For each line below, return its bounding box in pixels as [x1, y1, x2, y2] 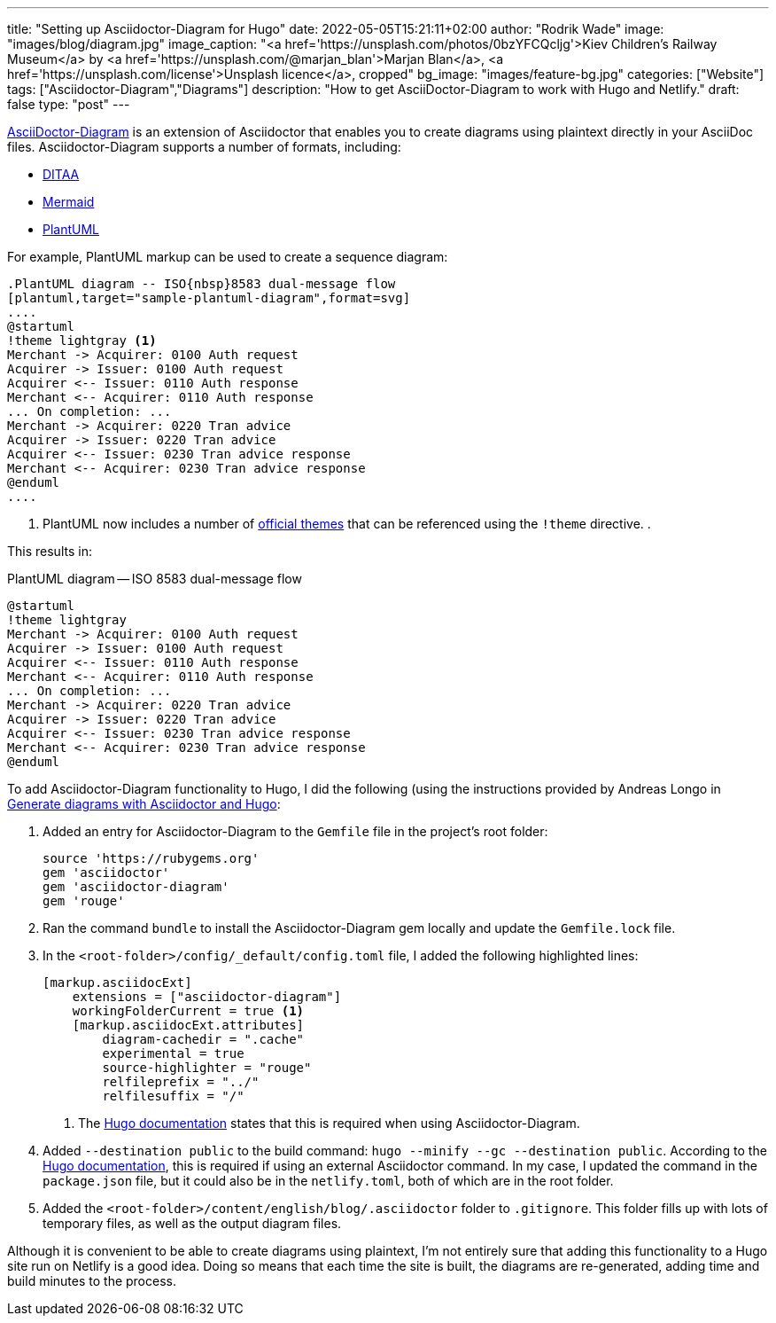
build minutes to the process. [7, 1273, 176, 1288]
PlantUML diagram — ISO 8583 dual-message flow [7, 571, 302, 586]
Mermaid [43, 194, 95, 209]
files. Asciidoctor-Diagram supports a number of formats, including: [7, 139, 401, 154]
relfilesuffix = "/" [102, 1089, 244, 1103]
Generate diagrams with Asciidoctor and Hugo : [7, 796, 281, 811]
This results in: [7, 544, 92, 559]
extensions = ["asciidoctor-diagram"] [72, 990, 342, 1004]
